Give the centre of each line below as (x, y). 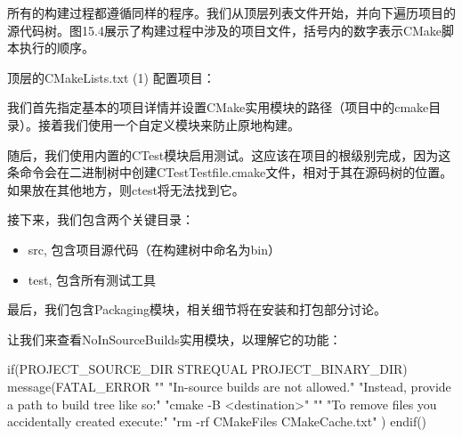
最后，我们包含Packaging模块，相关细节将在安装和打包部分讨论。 (197, 309)
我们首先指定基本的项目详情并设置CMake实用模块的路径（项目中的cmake (218, 107)
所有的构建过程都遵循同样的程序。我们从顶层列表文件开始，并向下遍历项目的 (231, 12)
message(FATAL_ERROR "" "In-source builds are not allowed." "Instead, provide (229, 386)
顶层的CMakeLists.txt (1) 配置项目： (111, 77)
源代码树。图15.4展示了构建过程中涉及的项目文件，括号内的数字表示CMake (225, 30)
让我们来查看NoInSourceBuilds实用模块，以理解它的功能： (174, 339)
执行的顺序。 (57, 48)
